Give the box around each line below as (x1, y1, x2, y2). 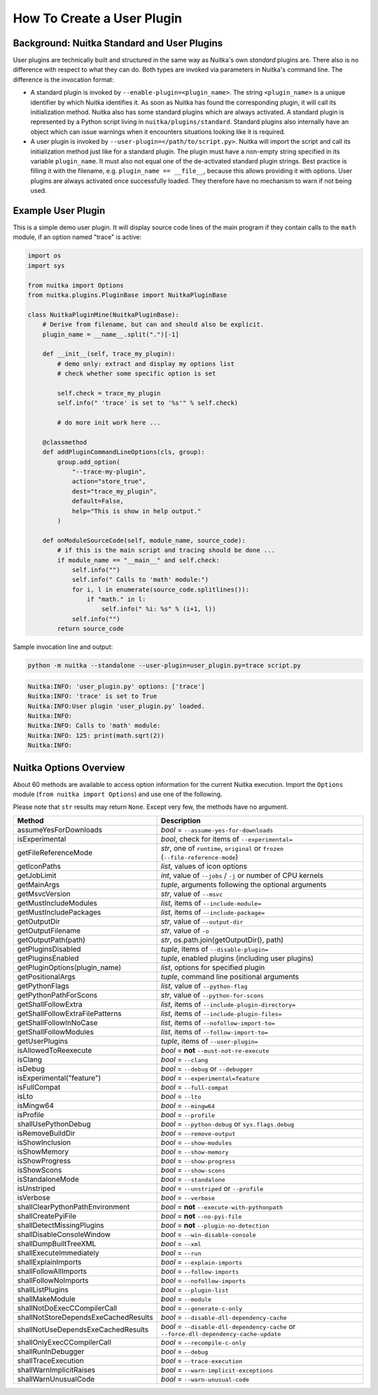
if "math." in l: (86, 595, 146, 603)
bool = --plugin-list (161, 1284, 229, 1294)
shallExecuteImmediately (17, 1248, 99, 1258)
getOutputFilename (17, 926, 80, 936)
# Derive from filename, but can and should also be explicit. (42, 321, 265, 329)
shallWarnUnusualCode (17, 1374, 95, 1384)
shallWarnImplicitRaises (17, 1365, 96, 1375)
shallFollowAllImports (17, 1266, 87, 1276)
